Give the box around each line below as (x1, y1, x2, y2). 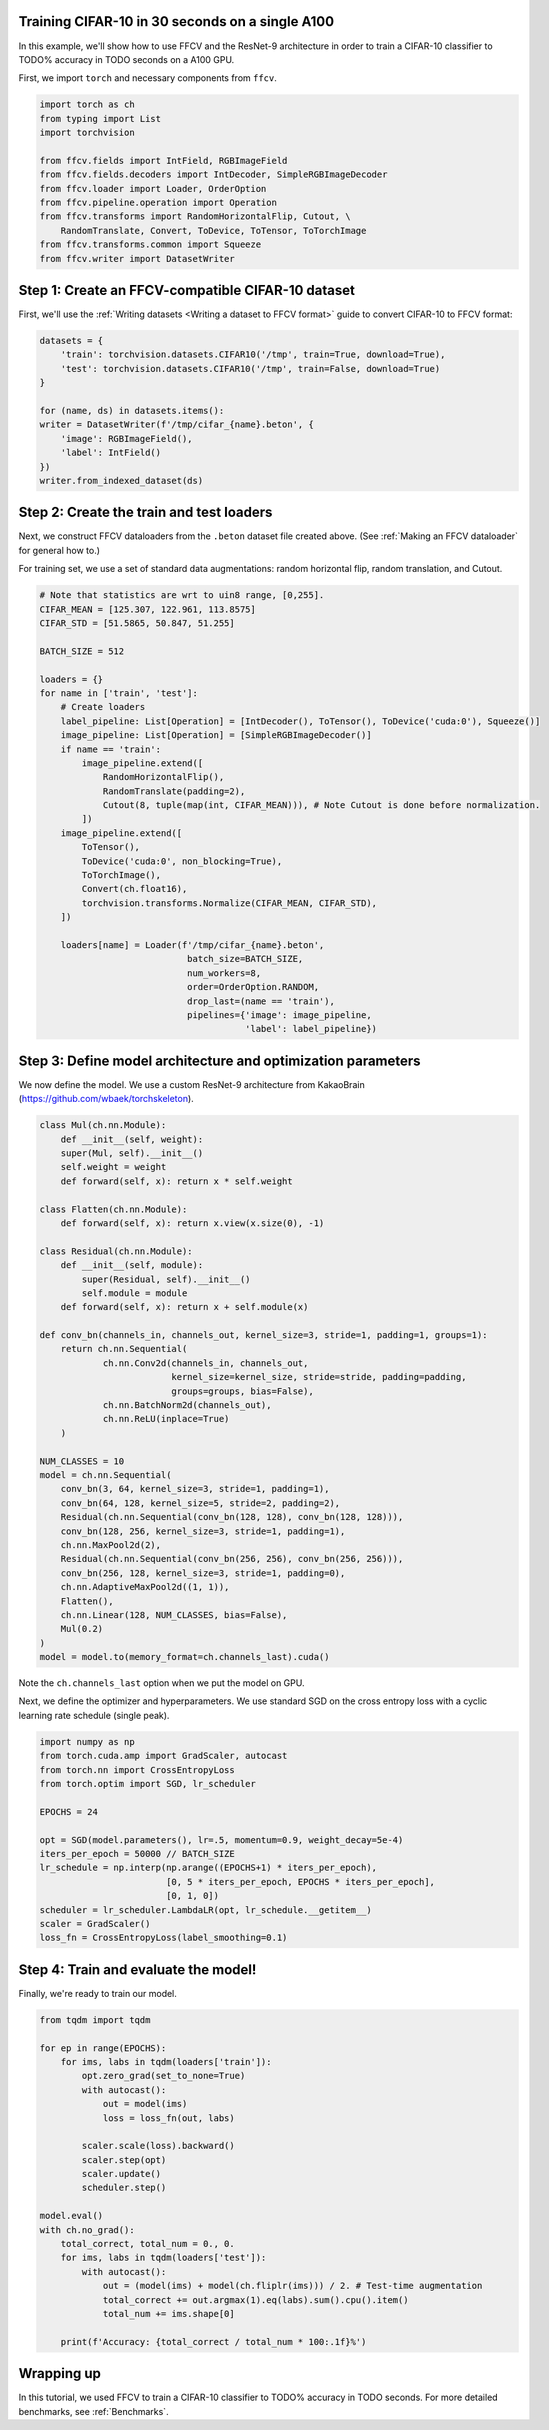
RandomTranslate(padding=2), (102, 785, 246, 797)
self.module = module (81, 1287, 188, 1299)
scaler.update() (81, 2168, 162, 2180)
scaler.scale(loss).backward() (81, 2140, 235, 2152)
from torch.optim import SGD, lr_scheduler (39, 1778, 257, 1789)
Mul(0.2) (60, 1623, 104, 1635)
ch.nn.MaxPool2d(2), (60, 1539, 162, 1550)
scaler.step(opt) (81, 2154, 167, 2165)
